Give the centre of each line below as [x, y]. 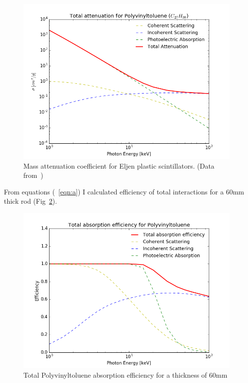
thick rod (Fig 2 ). [31, 201]
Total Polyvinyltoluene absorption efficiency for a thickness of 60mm [125, 374]
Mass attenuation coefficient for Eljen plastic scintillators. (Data [119, 165]
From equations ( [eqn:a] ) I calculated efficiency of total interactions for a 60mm [124, 191]
